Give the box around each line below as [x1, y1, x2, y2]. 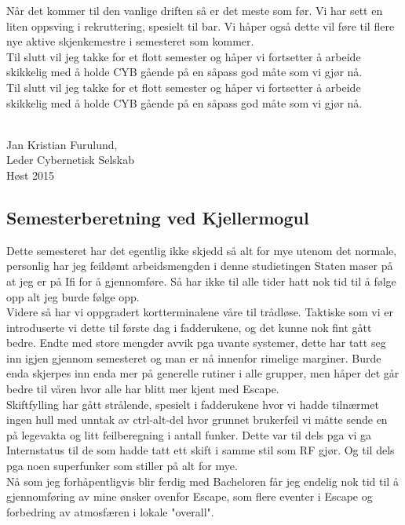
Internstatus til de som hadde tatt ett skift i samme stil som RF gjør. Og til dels [6, 442, 395, 458]
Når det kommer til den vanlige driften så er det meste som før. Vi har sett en [6, 2, 383, 18]
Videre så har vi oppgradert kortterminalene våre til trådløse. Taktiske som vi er [6, 304, 393, 320]
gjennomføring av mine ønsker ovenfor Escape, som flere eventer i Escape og [6, 488, 373, 505]
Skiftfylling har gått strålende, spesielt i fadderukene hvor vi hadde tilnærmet [6, 396, 379, 412]
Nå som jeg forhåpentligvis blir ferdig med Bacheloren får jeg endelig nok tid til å [6, 472, 399, 489]
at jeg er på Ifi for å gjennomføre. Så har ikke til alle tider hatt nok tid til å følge [6, 272, 396, 289]
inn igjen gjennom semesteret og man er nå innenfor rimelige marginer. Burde [6, 349, 381, 366]
